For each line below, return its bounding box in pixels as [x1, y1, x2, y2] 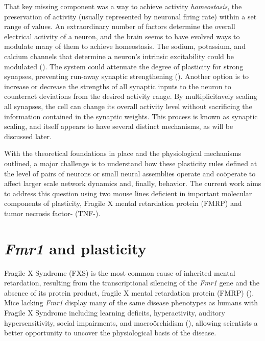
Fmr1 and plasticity [4, 238, 147, 259]
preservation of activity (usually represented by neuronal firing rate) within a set [4, 11, 257, 21]
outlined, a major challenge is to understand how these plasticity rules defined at [4, 158, 257, 168]
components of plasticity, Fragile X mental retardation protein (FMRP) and [4, 198, 242, 208]
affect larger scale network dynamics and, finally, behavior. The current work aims [4, 178, 261, 189]
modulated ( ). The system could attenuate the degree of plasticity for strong [4, 61, 244, 71]
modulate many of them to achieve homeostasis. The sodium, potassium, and [4, 41, 246, 51]
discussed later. [4, 130, 52, 141]
